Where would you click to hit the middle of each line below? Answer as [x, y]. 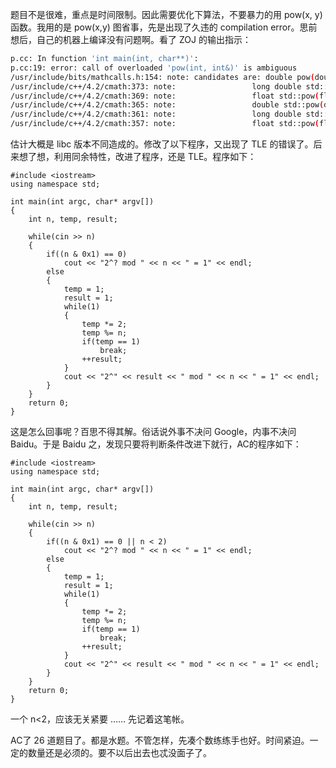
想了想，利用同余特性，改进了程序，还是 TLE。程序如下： [137, 156]
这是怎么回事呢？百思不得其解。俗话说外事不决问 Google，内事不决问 [153, 431]
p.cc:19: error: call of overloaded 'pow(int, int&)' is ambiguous [154, 68]
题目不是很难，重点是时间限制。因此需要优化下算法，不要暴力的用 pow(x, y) [166, 14]
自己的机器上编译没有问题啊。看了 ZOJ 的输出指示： [144, 39]
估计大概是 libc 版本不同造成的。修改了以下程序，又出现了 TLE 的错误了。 [162, 144]
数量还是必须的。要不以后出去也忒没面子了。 [119, 752]
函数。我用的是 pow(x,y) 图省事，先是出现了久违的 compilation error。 [155, 27]
